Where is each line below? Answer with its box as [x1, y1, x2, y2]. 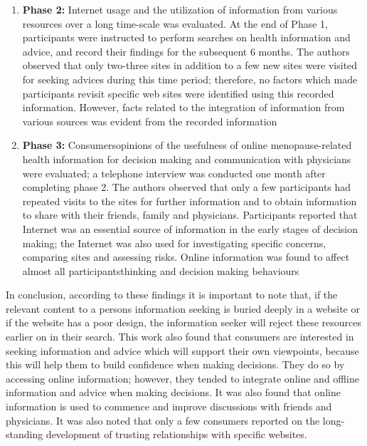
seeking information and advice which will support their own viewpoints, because [6, 343, 359, 358]
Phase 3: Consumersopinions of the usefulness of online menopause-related [22, 138, 352, 152]
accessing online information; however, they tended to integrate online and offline [6, 370, 359, 385]
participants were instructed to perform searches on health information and [22, 30, 351, 45]
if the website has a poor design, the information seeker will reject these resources [6, 315, 362, 330]
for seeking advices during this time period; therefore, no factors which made [22, 71, 358, 86]
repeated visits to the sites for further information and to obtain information [22, 193, 357, 208]
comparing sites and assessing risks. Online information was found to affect [22, 249, 350, 264]
